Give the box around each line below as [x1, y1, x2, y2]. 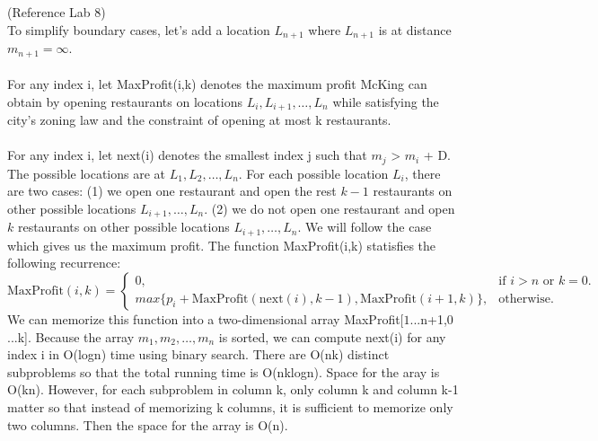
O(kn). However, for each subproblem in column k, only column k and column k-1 [7, 380, 459, 399]
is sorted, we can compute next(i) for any [218, 327, 446, 346]
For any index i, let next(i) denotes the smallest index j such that [7, 146, 367, 164]
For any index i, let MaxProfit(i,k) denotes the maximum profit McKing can [7, 75, 427, 93]
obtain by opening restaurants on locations [7, 92, 243, 110]
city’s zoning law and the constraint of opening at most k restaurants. [7, 110, 391, 129]
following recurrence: [7, 253, 121, 272]
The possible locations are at [7, 163, 166, 182]
